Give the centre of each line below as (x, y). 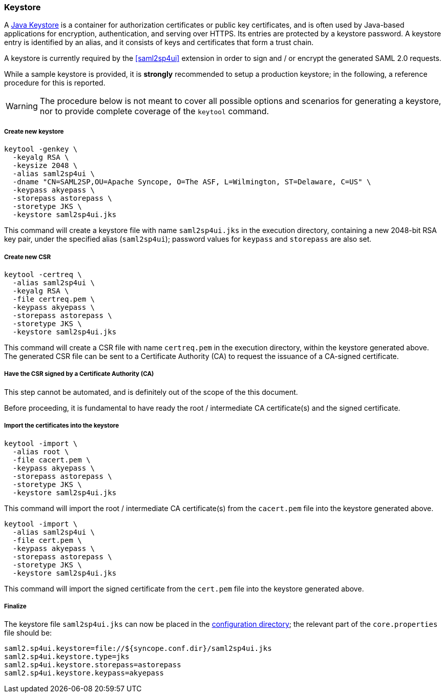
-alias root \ (41, 451)
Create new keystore (34, 131)
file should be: (28, 633)
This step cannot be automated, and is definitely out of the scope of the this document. (151, 392)
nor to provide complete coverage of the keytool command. (154, 111)
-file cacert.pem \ (51, 460)
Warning (22, 106)
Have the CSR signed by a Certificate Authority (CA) (79, 374)
